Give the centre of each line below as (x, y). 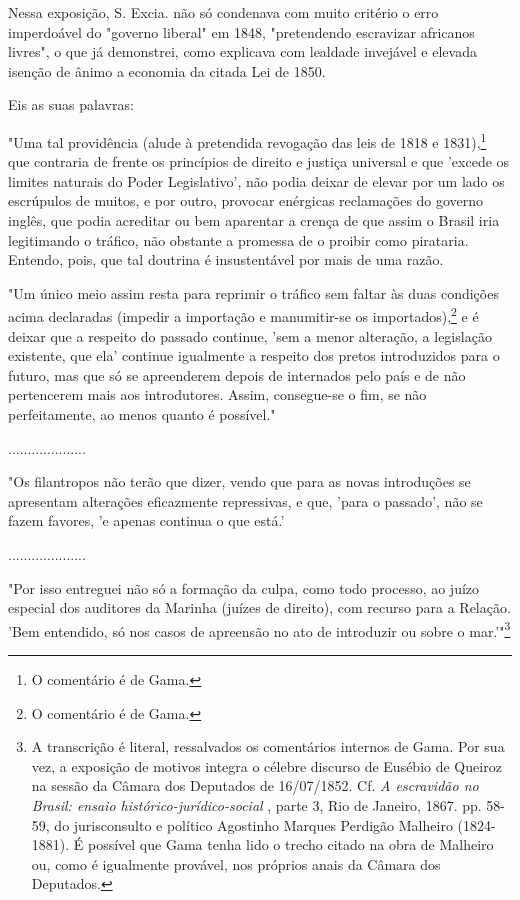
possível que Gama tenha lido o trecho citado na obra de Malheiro (290, 844)
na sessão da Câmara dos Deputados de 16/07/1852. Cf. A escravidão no (255, 785)
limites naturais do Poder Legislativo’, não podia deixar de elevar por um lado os (256, 180)
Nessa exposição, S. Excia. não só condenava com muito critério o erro (223, 12)
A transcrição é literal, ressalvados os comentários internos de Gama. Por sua (268, 746)
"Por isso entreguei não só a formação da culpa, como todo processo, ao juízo (244, 587)
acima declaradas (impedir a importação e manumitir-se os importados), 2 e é (243, 315)
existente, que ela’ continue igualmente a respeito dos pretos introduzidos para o (254, 355)
